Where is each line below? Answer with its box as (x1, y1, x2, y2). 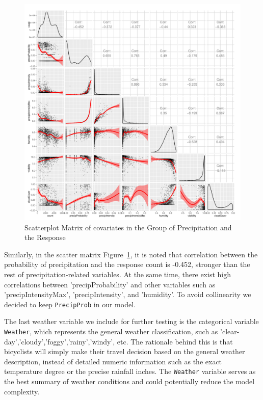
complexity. (4, 386, 40, 396)
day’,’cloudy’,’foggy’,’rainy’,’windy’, (4, 336, 115, 346)
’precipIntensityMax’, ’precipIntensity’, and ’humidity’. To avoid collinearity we (4, 289, 251, 300)
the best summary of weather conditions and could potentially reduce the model (4, 376, 255, 387)
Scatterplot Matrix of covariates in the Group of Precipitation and (24, 222, 232, 232)
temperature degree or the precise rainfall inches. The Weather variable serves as (4, 366, 256, 377)
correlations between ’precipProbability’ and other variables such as (4, 279, 216, 289)
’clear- (220, 326, 240, 336)
